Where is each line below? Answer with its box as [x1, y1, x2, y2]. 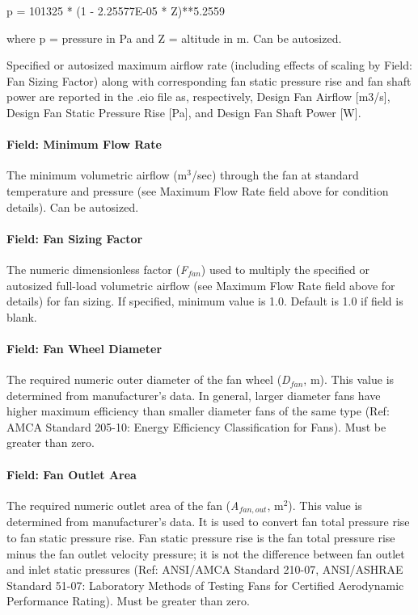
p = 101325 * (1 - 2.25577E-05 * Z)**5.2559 [6, 2, 226, 19]
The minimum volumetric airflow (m [6, 166, 188, 183]
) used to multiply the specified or [201, 260, 370, 277]
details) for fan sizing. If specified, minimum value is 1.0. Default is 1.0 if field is [6, 293, 403, 310]
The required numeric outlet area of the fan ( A [6, 496, 239, 513]
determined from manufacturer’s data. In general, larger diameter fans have [6, 386, 381, 403]
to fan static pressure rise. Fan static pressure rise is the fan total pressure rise [6, 529, 395, 545]
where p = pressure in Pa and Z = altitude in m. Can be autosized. [6, 29, 342, 46]
